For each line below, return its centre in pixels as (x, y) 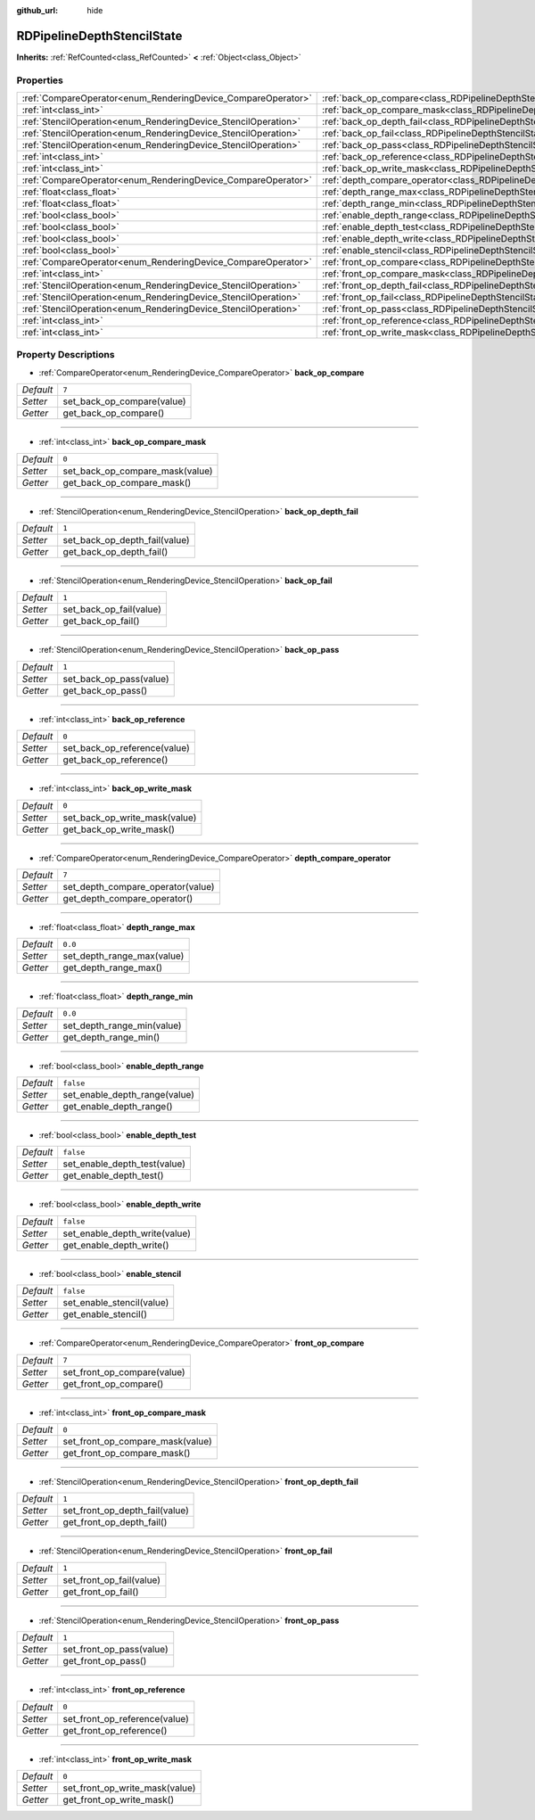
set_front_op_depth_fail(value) (126, 1511)
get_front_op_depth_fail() (115, 1522)
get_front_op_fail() (101, 1592)
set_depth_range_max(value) (123, 956)
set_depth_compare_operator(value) (139, 886)
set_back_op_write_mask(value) (130, 818)
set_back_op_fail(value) (112, 609)
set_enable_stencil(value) (116, 1303)
